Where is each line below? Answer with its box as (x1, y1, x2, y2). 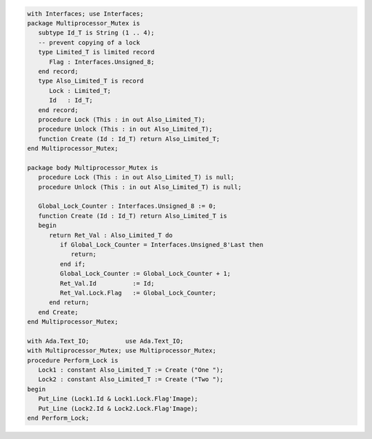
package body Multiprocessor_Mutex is (27, 164, 158, 171)
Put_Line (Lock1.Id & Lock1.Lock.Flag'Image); (38, 395, 198, 403)
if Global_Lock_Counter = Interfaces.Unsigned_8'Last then (59, 241, 264, 248)
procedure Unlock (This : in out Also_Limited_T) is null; (38, 183, 242, 191)
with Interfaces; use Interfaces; (27, 10, 144, 17)
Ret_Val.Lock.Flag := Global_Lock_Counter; (59, 289, 216, 297)
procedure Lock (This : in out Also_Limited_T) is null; (38, 173, 235, 182)
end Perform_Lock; (27, 414, 90, 422)
